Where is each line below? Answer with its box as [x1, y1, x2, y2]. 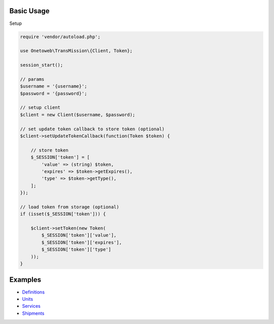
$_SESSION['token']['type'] [41, 246, 112, 253]
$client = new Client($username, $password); [20, 112, 135, 118]
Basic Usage [9, 7, 50, 15]
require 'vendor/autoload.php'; [20, 33, 101, 40]
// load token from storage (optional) [20, 204, 119, 210]
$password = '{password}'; [20, 90, 87, 96]
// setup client [20, 104, 61, 111]
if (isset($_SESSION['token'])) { [20, 211, 106, 217]
